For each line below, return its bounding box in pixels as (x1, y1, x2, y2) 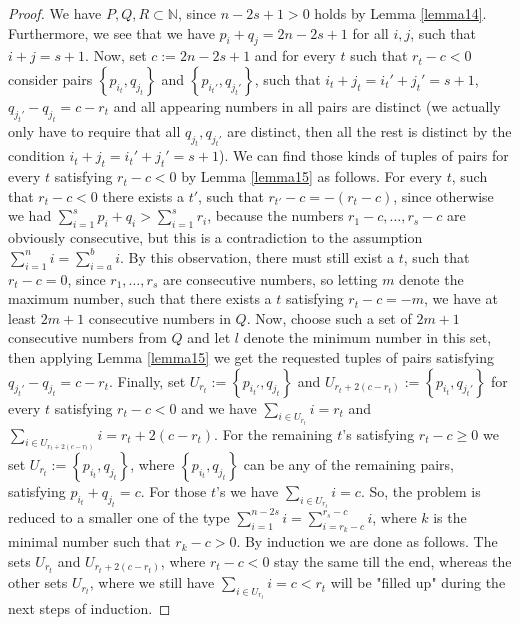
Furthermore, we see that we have (8, 22, 215, 43)
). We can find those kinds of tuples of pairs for (219, 145, 509, 166)
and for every (254, 45, 336, 66)
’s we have (216, 481, 279, 501)
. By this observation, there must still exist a (120, 246, 395, 267)
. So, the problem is (360, 481, 481, 501)
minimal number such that (8, 531, 171, 552)
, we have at (424, 288, 498, 309)
